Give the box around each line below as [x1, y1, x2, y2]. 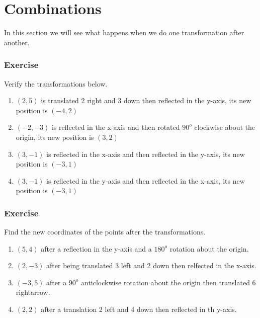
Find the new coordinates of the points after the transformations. [4, 226, 206, 237]
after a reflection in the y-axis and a [41, 243, 152, 254]
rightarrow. [16, 287, 50, 297]
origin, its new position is [16, 131, 94, 142]
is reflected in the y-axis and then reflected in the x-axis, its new [46, 175, 245, 186]
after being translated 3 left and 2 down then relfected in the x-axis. [46, 260, 256, 271]
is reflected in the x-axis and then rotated [51, 122, 180, 132]
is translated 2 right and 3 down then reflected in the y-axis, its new [41, 95, 251, 106]
